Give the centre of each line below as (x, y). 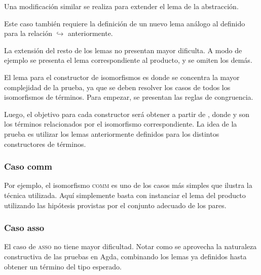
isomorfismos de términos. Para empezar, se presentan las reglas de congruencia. (129, 97)
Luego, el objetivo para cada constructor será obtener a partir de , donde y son (127, 114)
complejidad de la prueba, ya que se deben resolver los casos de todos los (117, 87)
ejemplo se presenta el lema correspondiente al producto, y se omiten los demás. (128, 60)
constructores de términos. (45, 144)
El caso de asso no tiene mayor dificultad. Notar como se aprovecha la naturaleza (130, 246)
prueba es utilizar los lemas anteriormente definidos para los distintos (112, 133)
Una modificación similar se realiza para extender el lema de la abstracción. (121, 6)
